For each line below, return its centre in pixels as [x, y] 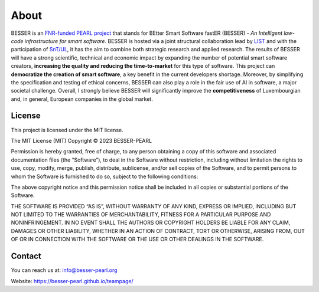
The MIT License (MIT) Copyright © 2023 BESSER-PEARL [82, 140]
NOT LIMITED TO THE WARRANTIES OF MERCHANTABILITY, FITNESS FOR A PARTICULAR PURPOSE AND [141, 215]
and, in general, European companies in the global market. [82, 99]
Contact [26, 256]
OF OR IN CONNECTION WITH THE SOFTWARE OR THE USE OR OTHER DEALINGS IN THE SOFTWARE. [137, 239]
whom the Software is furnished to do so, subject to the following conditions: [105, 176]
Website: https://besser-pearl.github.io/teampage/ [72, 281]
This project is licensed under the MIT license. [67, 130]
